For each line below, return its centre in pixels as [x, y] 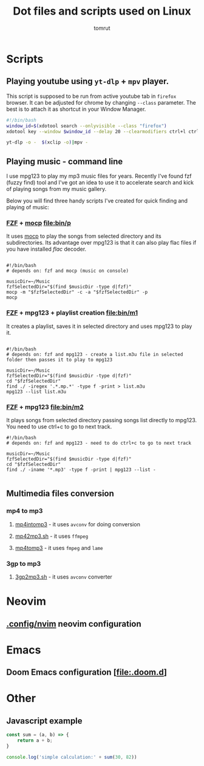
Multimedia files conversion [60, 494]
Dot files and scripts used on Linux [102, 11]
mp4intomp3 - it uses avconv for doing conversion [78, 524]
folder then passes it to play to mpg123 [59, 360]
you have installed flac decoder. [46, 249]
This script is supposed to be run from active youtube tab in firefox [91, 96]
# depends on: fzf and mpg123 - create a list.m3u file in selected [95, 354]
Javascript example [45, 721]
